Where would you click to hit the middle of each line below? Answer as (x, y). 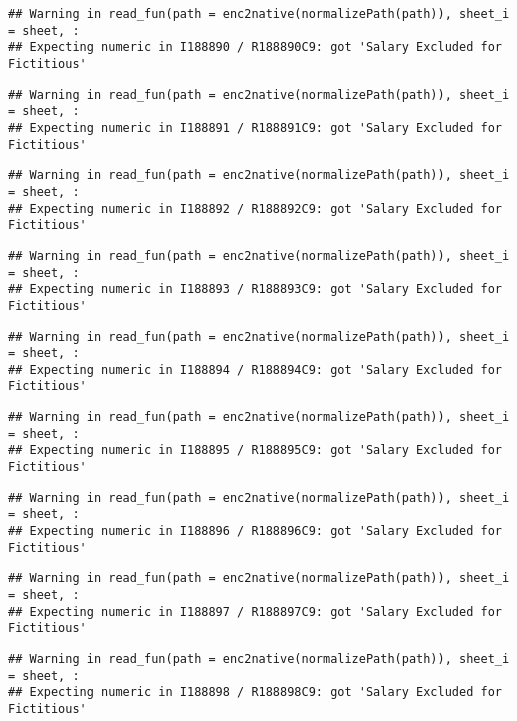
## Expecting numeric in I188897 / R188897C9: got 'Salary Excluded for (255, 611)
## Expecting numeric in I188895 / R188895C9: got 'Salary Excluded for (255, 450)
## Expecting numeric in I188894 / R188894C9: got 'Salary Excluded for (255, 369)
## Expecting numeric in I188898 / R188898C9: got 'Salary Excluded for (255, 692)
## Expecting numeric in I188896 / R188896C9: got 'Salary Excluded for (255, 531)
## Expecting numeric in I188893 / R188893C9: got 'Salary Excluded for (255, 289)
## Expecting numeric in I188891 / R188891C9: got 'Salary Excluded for (255, 127)
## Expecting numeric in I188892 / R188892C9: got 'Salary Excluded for (255, 208)
